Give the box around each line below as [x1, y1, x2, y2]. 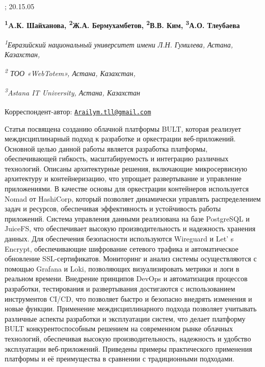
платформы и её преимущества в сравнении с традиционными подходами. [5, 353, 234, 364]
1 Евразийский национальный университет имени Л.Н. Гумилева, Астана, [5, 37, 233, 50]
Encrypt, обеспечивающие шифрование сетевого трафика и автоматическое [5, 243, 238, 254]
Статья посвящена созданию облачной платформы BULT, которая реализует [5, 123, 241, 134]
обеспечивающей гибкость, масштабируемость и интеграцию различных [5, 153, 229, 164]
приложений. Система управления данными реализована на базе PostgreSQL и [5, 213, 250, 224]
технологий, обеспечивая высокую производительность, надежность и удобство [5, 333, 251, 344]
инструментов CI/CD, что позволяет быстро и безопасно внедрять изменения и [5, 293, 252, 304]
